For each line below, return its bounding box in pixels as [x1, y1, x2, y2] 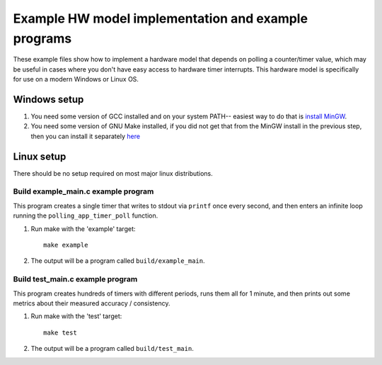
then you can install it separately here [30, 132, 141, 140]
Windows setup [13, 93, 84, 106]
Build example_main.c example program [13, 186, 154, 196]
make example [43, 241, 88, 249]
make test [43, 328, 77, 337]
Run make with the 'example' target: [30, 224, 136, 233]
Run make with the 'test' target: [30, 312, 122, 320]
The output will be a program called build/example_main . [30, 257, 205, 265]
